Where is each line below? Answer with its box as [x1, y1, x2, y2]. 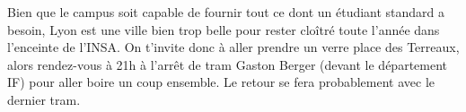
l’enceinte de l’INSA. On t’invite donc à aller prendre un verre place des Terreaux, [7, 38, 460, 56]
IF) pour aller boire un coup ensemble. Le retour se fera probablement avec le [7, 73, 435, 91]
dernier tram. [7, 90, 81, 108]
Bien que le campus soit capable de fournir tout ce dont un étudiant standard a [7, 3, 445, 21]
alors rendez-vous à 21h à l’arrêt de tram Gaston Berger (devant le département [7, 55, 448, 73]
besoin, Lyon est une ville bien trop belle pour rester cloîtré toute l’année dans [7, 20, 440, 39]
